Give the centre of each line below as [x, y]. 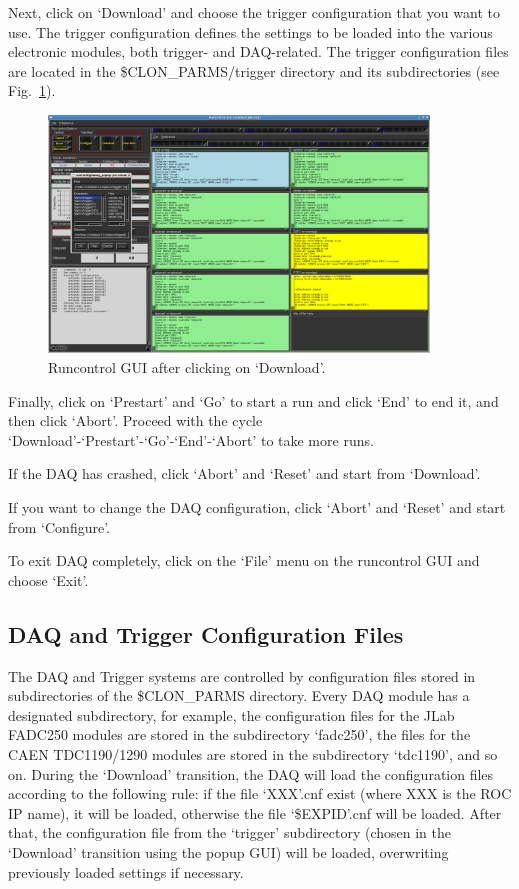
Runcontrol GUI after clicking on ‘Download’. [187, 367]
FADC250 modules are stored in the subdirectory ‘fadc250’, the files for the [239, 734]
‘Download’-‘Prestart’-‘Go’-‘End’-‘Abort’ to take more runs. [191, 439]
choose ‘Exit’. [48, 579]
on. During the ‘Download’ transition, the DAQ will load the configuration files [251, 773]
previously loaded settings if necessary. [126, 871]
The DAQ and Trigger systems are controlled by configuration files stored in [242, 675]
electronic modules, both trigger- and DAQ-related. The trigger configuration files [258, 51]
